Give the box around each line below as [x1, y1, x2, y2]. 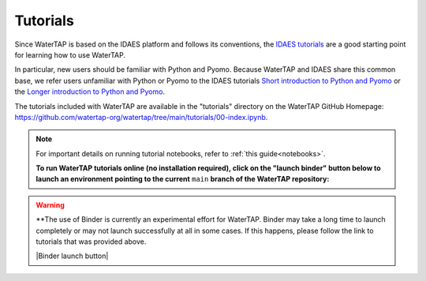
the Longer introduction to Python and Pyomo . [14, 87, 166, 96]
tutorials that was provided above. [35, 237, 147, 246]
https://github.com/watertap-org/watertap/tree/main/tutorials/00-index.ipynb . [14, 112, 268, 122]
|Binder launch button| [35, 251, 109, 260]
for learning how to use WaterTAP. [14, 50, 126, 59]
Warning [35, 200, 65, 209]
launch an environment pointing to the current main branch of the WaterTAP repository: [35, 174, 330, 184]
